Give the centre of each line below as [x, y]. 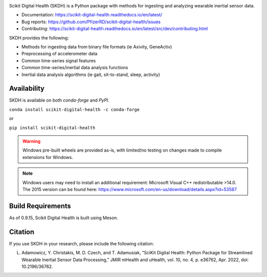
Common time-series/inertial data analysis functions [75, 68]
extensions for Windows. [48, 157]
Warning [31, 141]
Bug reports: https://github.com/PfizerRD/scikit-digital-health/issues [91, 22]
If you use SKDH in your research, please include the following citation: [82, 243]
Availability [27, 89]
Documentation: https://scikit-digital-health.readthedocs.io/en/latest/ [92, 15]
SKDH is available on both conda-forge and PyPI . [59, 100]
